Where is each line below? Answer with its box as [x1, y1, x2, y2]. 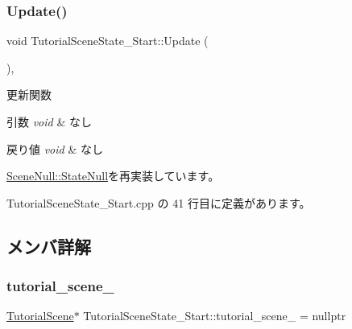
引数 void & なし [6, 113, 92, 130]
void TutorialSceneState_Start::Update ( [6, 32, 209, 49]
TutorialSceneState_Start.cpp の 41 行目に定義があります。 [6, 194, 311, 211]
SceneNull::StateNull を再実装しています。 [6, 167, 220, 184]
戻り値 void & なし [6, 140, 103, 157]
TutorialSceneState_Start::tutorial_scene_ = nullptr [83, 307, 346, 324]
